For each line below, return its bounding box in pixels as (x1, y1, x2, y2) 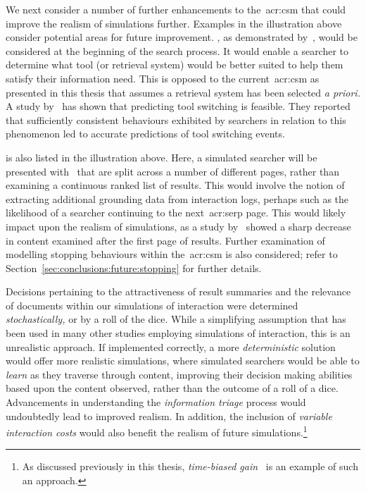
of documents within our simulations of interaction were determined (6, 297, 298, 312)
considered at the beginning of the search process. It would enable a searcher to (6, 43, 349, 58)
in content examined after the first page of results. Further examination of (6, 233, 325, 247)
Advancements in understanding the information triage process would (6, 395, 306, 410)
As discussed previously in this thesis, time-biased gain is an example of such (22, 459, 358, 474)
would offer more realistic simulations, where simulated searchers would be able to (6, 353, 360, 368)
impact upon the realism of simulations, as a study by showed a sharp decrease (6, 219, 351, 233)
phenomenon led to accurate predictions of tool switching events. (6, 126, 285, 141)
